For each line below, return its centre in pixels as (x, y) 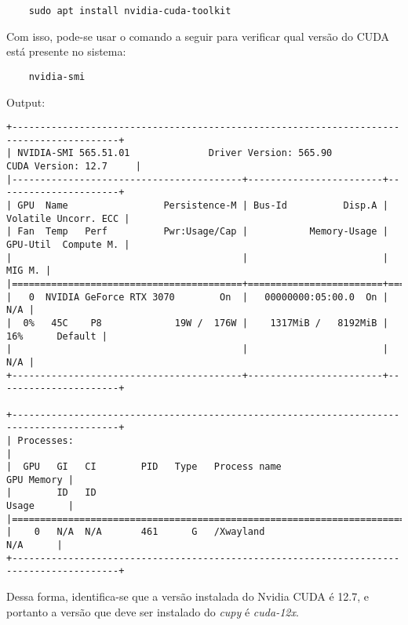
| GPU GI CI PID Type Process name (144, 467)
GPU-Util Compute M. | (68, 245)
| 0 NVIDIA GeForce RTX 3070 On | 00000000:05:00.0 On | (197, 297)
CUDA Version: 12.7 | (74, 167)
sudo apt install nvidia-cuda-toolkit (130, 11)
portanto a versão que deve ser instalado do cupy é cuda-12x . (153, 611)
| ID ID (51, 493)
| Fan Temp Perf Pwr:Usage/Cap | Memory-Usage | (197, 232)
